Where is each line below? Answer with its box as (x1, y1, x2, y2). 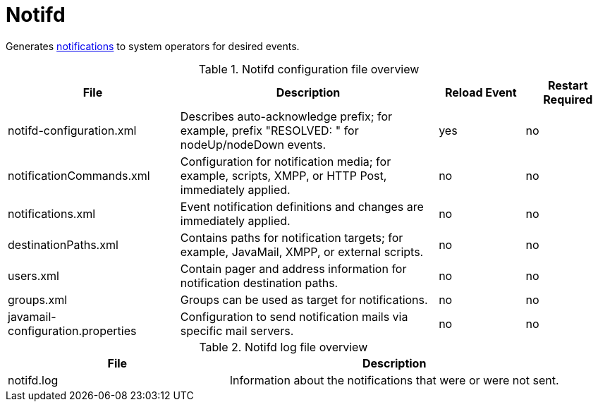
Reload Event (444, 85, 517, 99)
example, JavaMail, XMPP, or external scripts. (180, 244, 424, 259)
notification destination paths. (180, 275, 338, 290)
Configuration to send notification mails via (180, 309, 408, 324)
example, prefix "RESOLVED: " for (180, 123, 359, 138)
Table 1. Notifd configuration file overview (198, 61, 420, 76)
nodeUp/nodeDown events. (180, 137, 327, 152)
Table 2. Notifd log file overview (199, 339, 368, 354)
